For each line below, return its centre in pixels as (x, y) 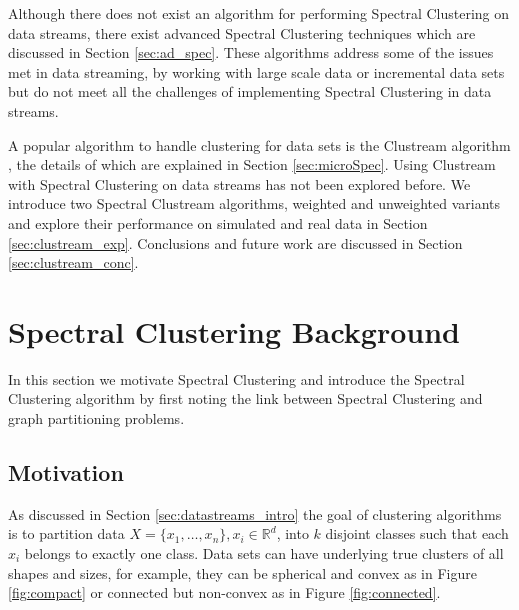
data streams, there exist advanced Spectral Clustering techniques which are (242, 32)
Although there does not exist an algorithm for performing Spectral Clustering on (259, 13)
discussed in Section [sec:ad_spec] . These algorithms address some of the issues (251, 52)
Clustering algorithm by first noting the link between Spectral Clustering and (245, 398)
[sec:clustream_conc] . (73, 262)
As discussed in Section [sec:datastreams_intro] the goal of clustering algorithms (255, 513)
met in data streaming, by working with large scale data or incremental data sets (256, 71)
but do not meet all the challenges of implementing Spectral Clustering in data (250, 91)
